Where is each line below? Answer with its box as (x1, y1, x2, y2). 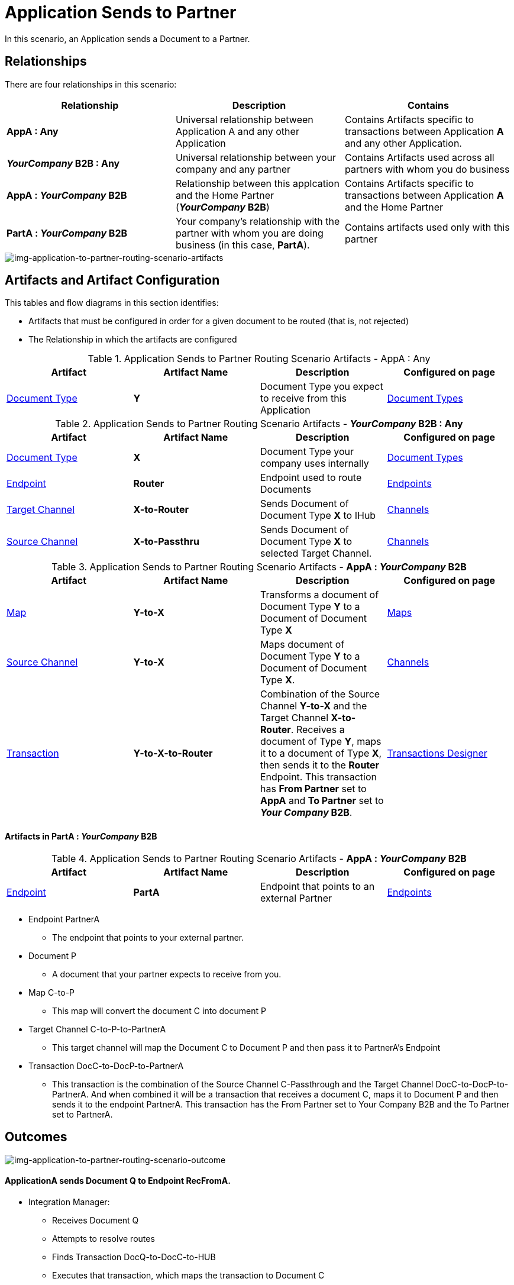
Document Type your (260, 445, 354, 458)
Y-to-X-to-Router (133, 747, 213, 760)
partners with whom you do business (344, 163, 510, 175)
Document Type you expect (260, 380, 383, 393)
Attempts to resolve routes (52, 1233, 155, 1244)
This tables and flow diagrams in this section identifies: (5, 298, 219, 308)
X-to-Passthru (133, 535, 199, 548)
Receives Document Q (52, 1215, 139, 1225)
